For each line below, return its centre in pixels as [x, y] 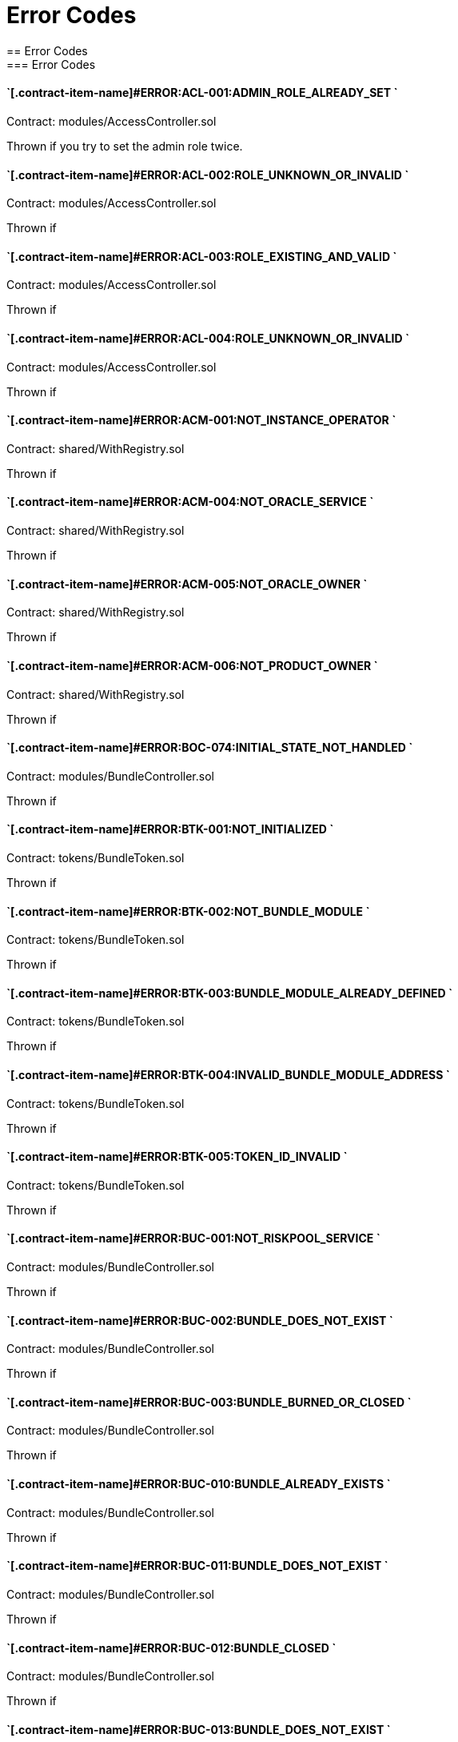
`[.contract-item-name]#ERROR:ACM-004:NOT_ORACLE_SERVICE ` [190, 502]
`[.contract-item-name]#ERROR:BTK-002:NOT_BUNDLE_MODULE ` [188, 911]
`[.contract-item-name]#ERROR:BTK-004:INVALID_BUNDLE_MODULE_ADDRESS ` [228, 1074]
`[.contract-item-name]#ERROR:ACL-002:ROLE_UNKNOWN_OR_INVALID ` [208, 175]
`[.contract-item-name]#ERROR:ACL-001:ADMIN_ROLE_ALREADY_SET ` [202, 93]
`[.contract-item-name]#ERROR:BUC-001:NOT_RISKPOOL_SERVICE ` [193, 1238]
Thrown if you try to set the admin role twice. [125, 146]
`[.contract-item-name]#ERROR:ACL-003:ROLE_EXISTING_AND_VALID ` [202, 256]
